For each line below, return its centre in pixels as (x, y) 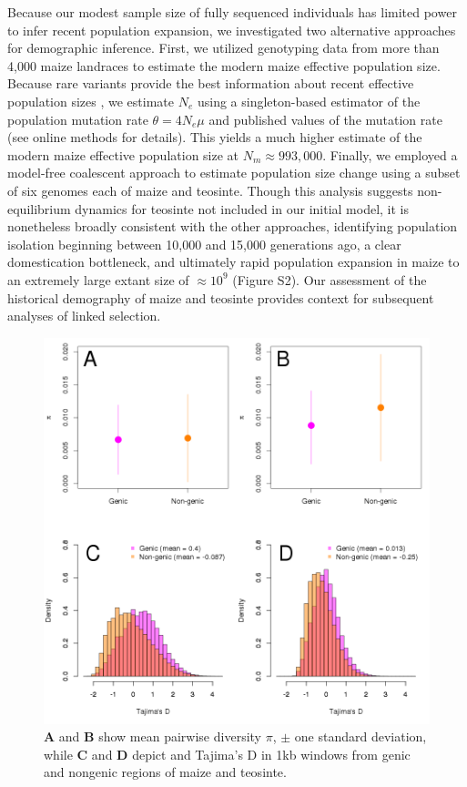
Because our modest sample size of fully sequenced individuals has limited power (232, 12)
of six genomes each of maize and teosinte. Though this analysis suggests (210, 190)
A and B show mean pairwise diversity (152, 736)
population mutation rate (78, 119)
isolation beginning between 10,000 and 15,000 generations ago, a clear (204, 244)
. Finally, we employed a (390, 154)
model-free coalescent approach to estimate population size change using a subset (234, 173)
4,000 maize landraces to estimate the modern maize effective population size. (224, 65)
